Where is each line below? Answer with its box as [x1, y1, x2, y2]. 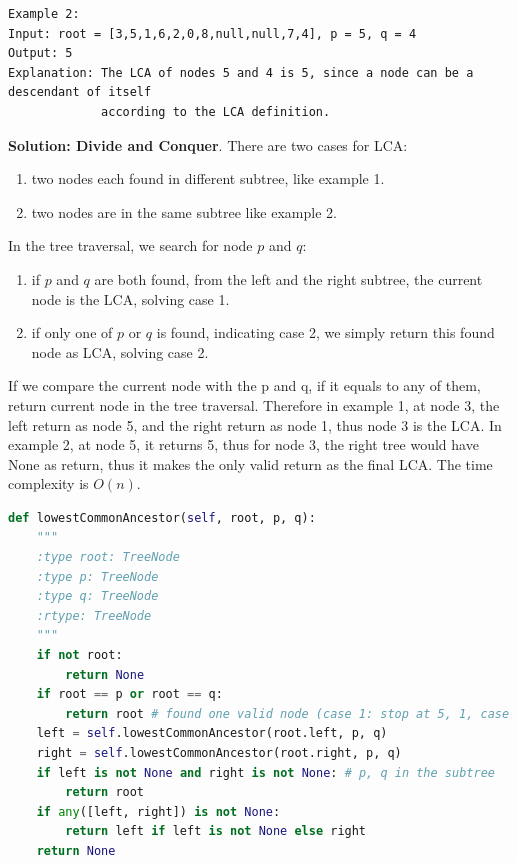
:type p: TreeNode [36, 569, 159, 584]
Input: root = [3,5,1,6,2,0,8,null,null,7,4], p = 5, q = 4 [8, 26, 417, 41]
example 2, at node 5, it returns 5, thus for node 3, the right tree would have [8, 434, 479, 455]
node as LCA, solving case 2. [31, 341, 209, 362]
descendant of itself [8, 85, 152, 100]
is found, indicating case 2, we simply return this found [156, 322, 495, 343]
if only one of [31, 322, 113, 343]
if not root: [36, 648, 123, 663]
